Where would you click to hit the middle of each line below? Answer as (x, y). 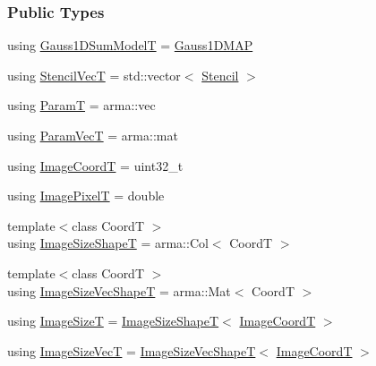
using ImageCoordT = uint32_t (95, 165)
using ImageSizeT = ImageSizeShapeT (113, 321)
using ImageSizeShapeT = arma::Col (108, 243)
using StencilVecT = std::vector (94, 75)
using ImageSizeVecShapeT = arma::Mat (119, 290)
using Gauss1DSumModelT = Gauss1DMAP (130, 45)
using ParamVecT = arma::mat (93, 135)
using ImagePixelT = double (86, 196)
